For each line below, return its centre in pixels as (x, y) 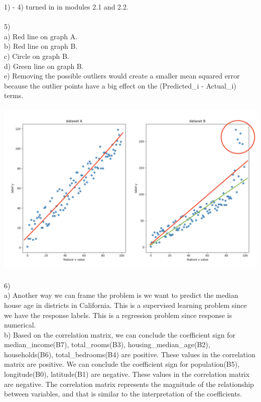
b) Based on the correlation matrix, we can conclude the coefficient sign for (120, 334)
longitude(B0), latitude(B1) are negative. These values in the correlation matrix (127, 374)
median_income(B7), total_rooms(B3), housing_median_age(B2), (107, 344)
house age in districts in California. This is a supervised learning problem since (125, 305)
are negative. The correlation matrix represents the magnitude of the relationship (129, 384)
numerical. (20, 325)
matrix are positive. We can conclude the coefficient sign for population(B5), (122, 364)
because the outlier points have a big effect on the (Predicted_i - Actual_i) (120, 85)
